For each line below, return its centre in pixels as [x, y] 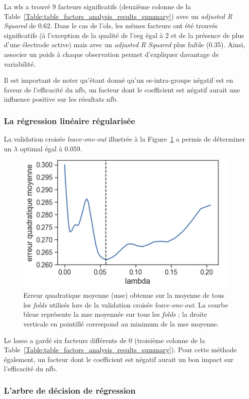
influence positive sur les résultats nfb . [61, 99]
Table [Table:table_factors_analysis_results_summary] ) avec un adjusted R [118, 16]
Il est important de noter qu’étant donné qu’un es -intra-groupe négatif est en [119, 80]
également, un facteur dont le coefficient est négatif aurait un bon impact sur [119, 359]
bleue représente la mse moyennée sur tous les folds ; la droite [115, 314]
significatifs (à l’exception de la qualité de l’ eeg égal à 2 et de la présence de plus [124, 35]
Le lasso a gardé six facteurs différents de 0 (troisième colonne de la [105, 340]
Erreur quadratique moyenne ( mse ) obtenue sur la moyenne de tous [124, 295]
